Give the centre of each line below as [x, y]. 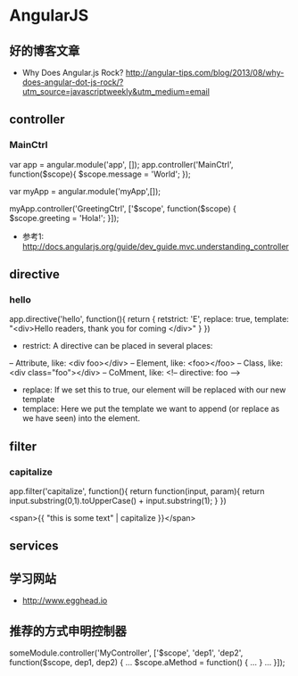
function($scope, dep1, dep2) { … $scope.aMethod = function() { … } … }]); [147, 663]
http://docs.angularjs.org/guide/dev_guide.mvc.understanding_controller [156, 246]
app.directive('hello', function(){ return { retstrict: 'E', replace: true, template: [149, 319]
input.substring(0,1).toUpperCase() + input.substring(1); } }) [118, 501]
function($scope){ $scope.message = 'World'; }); [100, 174]
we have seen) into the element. [81, 418]
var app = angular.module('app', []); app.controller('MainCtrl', [121, 164]
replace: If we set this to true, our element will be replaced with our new [154, 390]
